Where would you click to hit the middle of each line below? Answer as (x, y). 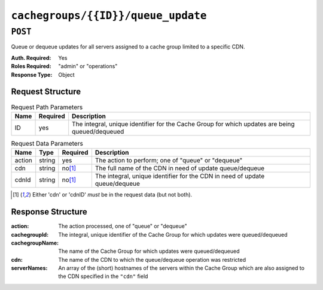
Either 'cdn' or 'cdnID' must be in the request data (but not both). (112, 195)
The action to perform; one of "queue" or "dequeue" (169, 161)
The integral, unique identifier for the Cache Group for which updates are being (184, 124)
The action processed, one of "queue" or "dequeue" (123, 226)
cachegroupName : (35, 243)
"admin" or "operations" (88, 67)
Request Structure (46, 92)
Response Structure (49, 212)
